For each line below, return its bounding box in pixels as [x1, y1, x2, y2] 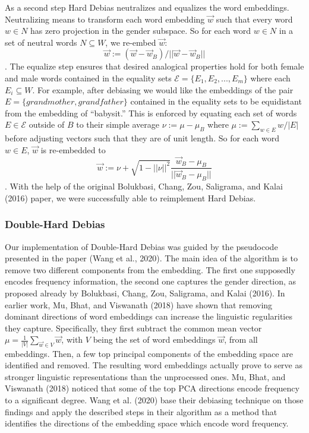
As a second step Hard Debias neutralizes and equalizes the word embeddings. [5, 1, 289, 13]
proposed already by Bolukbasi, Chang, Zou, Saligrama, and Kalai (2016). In [5, 287, 285, 299]
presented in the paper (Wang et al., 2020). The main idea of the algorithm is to [5, 252, 298, 264]
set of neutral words [5, 36, 77, 48]
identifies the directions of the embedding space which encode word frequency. [5, 417, 289, 429]
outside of [29, 118, 65, 131]
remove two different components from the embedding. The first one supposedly [5, 263, 295, 276]
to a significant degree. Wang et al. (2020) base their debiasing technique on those [5, 394, 304, 406]
